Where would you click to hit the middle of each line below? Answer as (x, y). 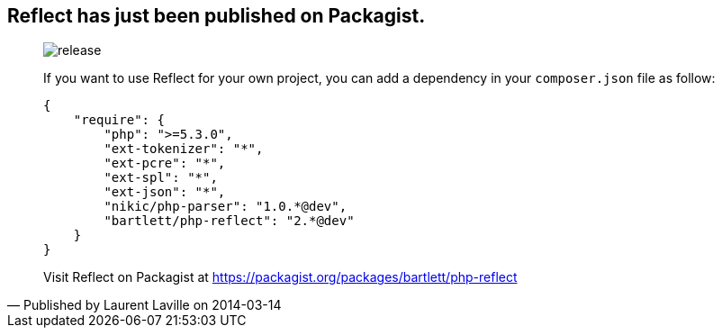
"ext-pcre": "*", (165, 163)
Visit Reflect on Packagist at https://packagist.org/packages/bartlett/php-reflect (280, 277)
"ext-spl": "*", (161, 178)
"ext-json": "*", (165, 192)
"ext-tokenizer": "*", (184, 149)
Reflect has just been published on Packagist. (217, 16)
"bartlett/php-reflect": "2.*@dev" (229, 221)
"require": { (119, 120)
